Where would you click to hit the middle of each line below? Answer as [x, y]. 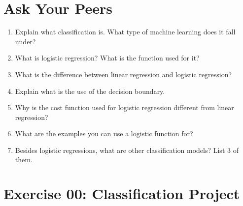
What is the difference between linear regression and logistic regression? [123, 74]
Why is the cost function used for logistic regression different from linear [124, 107]
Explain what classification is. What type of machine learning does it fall [125, 32]
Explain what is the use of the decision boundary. [90, 91]
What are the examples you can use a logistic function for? [104, 133]
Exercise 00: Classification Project [122, 193]
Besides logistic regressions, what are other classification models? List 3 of [127, 150]
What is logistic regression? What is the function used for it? [107, 58]
